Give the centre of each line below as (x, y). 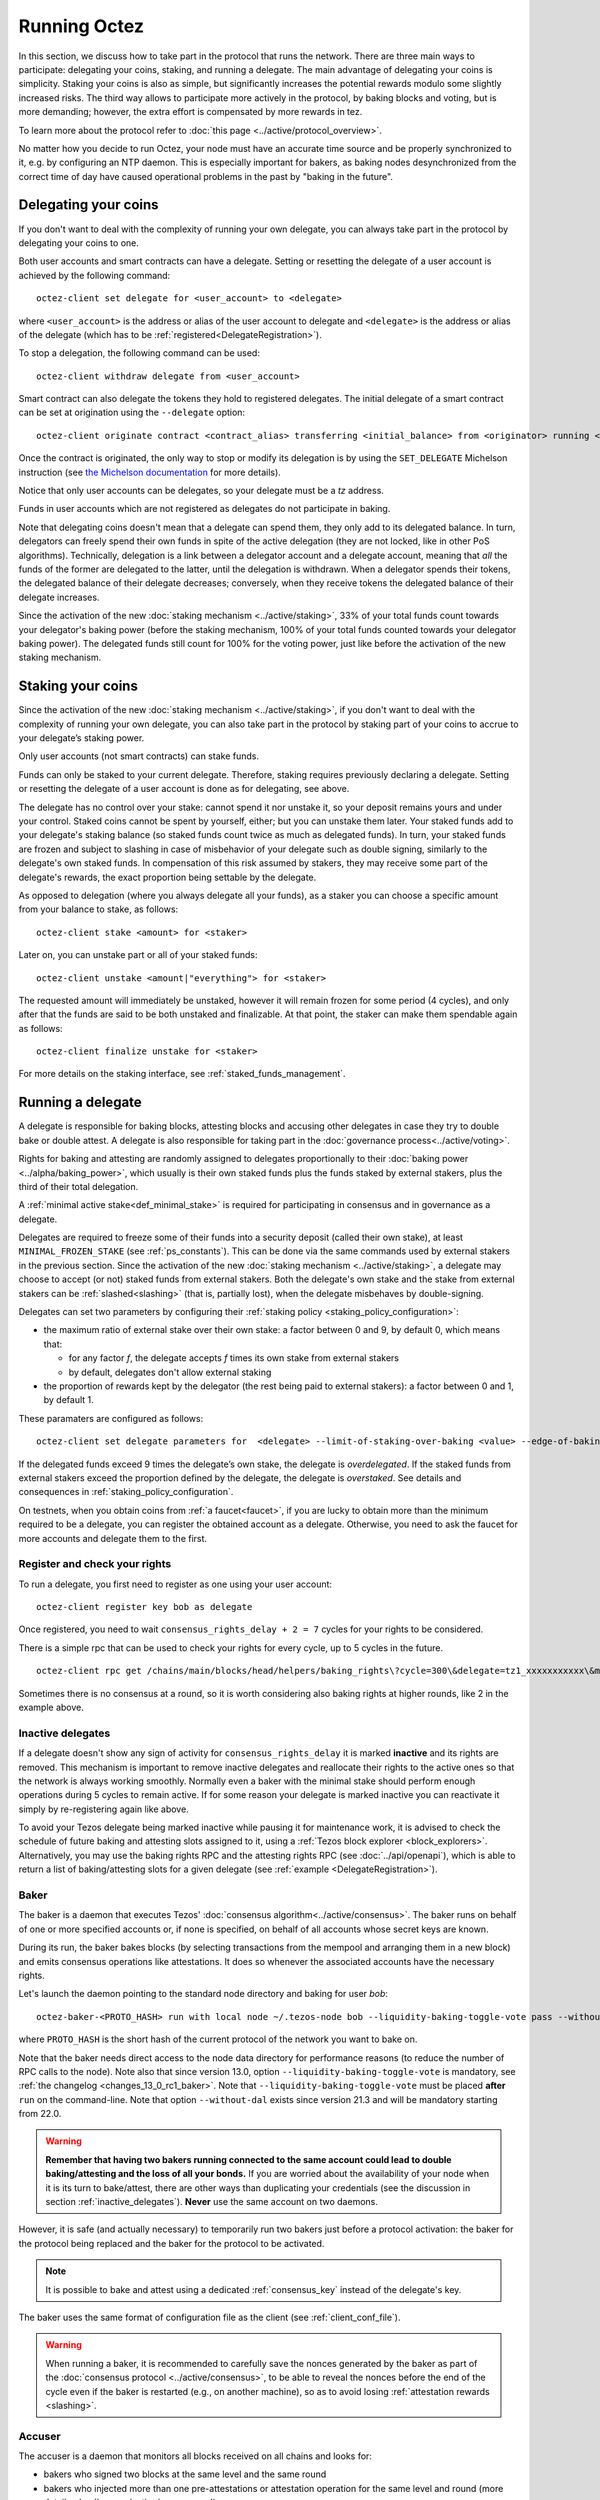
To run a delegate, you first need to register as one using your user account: (175, 1584)
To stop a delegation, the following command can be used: (139, 353)
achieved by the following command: (94, 275)
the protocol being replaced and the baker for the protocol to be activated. (171, 2243)
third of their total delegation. (78, 1186)
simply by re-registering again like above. (103, 1809)
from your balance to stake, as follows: (98, 909)
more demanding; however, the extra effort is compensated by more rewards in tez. (190, 112)
